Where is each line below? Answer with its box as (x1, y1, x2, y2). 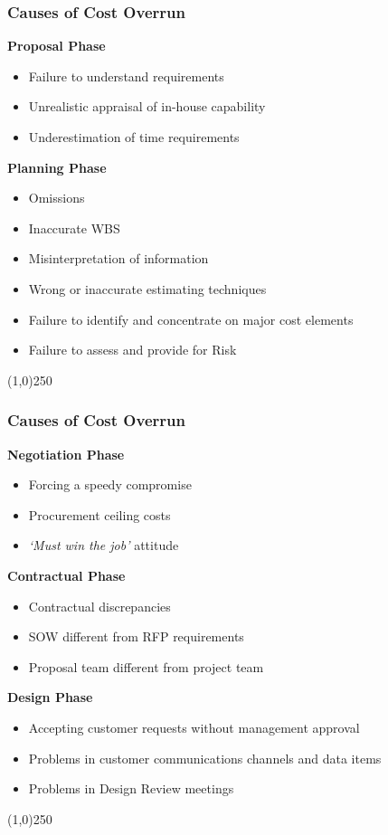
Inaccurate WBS (28, 218, 120, 237)
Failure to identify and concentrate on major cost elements (28, 309, 354, 328)
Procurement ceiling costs (28, 505, 171, 524)
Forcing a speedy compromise (28, 475, 192, 494)
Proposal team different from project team (28, 657, 264, 676)
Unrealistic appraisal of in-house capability (28, 97, 266, 116)
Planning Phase (7, 157, 107, 176)
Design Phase (7, 688, 93, 707)
